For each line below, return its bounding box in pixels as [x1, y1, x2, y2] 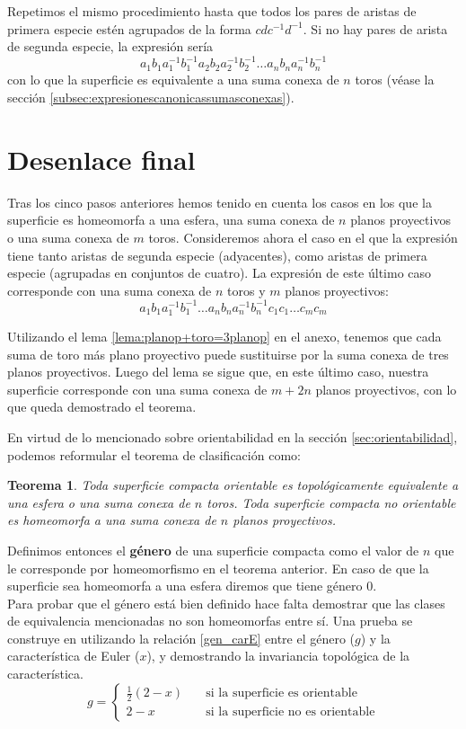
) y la [360, 628, 391, 647]
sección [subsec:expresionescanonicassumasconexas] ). [7, 88, 295, 107]
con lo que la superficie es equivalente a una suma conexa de [7, 70, 339, 89]
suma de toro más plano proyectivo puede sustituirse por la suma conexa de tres [7, 344, 449, 363]
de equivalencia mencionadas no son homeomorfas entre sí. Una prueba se [7, 611, 413, 630]
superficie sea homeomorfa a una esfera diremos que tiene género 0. [7, 576, 377, 595]
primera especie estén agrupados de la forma [7, 19, 251, 38]
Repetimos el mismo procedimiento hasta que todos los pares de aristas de [7, 2, 417, 20]
